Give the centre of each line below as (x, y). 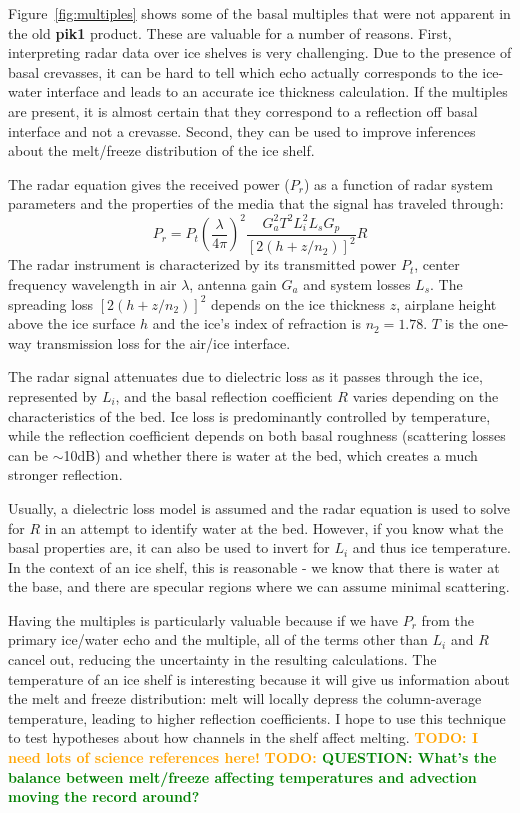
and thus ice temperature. (431, 547)
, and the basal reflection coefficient (224, 395)
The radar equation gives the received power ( (149, 183)
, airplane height (446, 303)
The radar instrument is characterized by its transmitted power (202, 264)
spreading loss (51, 303)
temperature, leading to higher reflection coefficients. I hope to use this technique (257, 717)
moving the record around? (104, 796)
